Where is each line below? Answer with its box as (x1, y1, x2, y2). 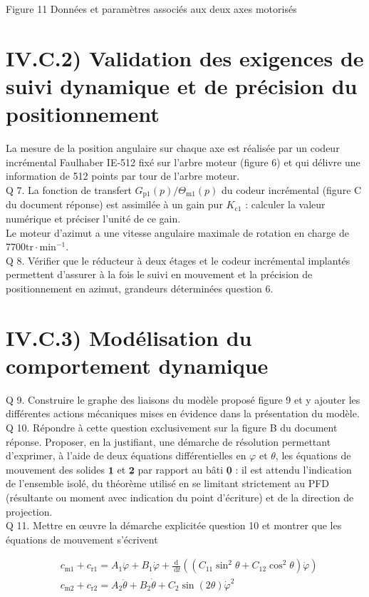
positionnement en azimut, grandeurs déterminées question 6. (6, 280, 274, 295)
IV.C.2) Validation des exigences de (6, 43, 364, 72)
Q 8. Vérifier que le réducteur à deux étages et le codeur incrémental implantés (6, 252, 350, 267)
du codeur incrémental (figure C (221, 182, 362, 197)
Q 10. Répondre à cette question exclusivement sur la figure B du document (6, 419, 338, 434)
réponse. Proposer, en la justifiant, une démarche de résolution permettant (6, 434, 331, 449)
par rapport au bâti (137, 461, 224, 476)
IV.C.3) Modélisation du (6, 322, 252, 352)
